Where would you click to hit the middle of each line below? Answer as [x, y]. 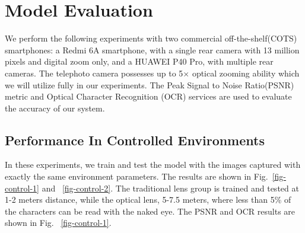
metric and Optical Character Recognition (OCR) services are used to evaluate [148, 96]
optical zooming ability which [246, 73]
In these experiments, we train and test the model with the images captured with [153, 165]
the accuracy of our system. [55, 108]
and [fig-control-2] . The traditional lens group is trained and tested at [170, 188]
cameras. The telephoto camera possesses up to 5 [94, 73]
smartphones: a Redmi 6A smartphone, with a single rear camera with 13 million [152, 50]
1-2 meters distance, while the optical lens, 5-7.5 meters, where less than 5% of [148, 200]
